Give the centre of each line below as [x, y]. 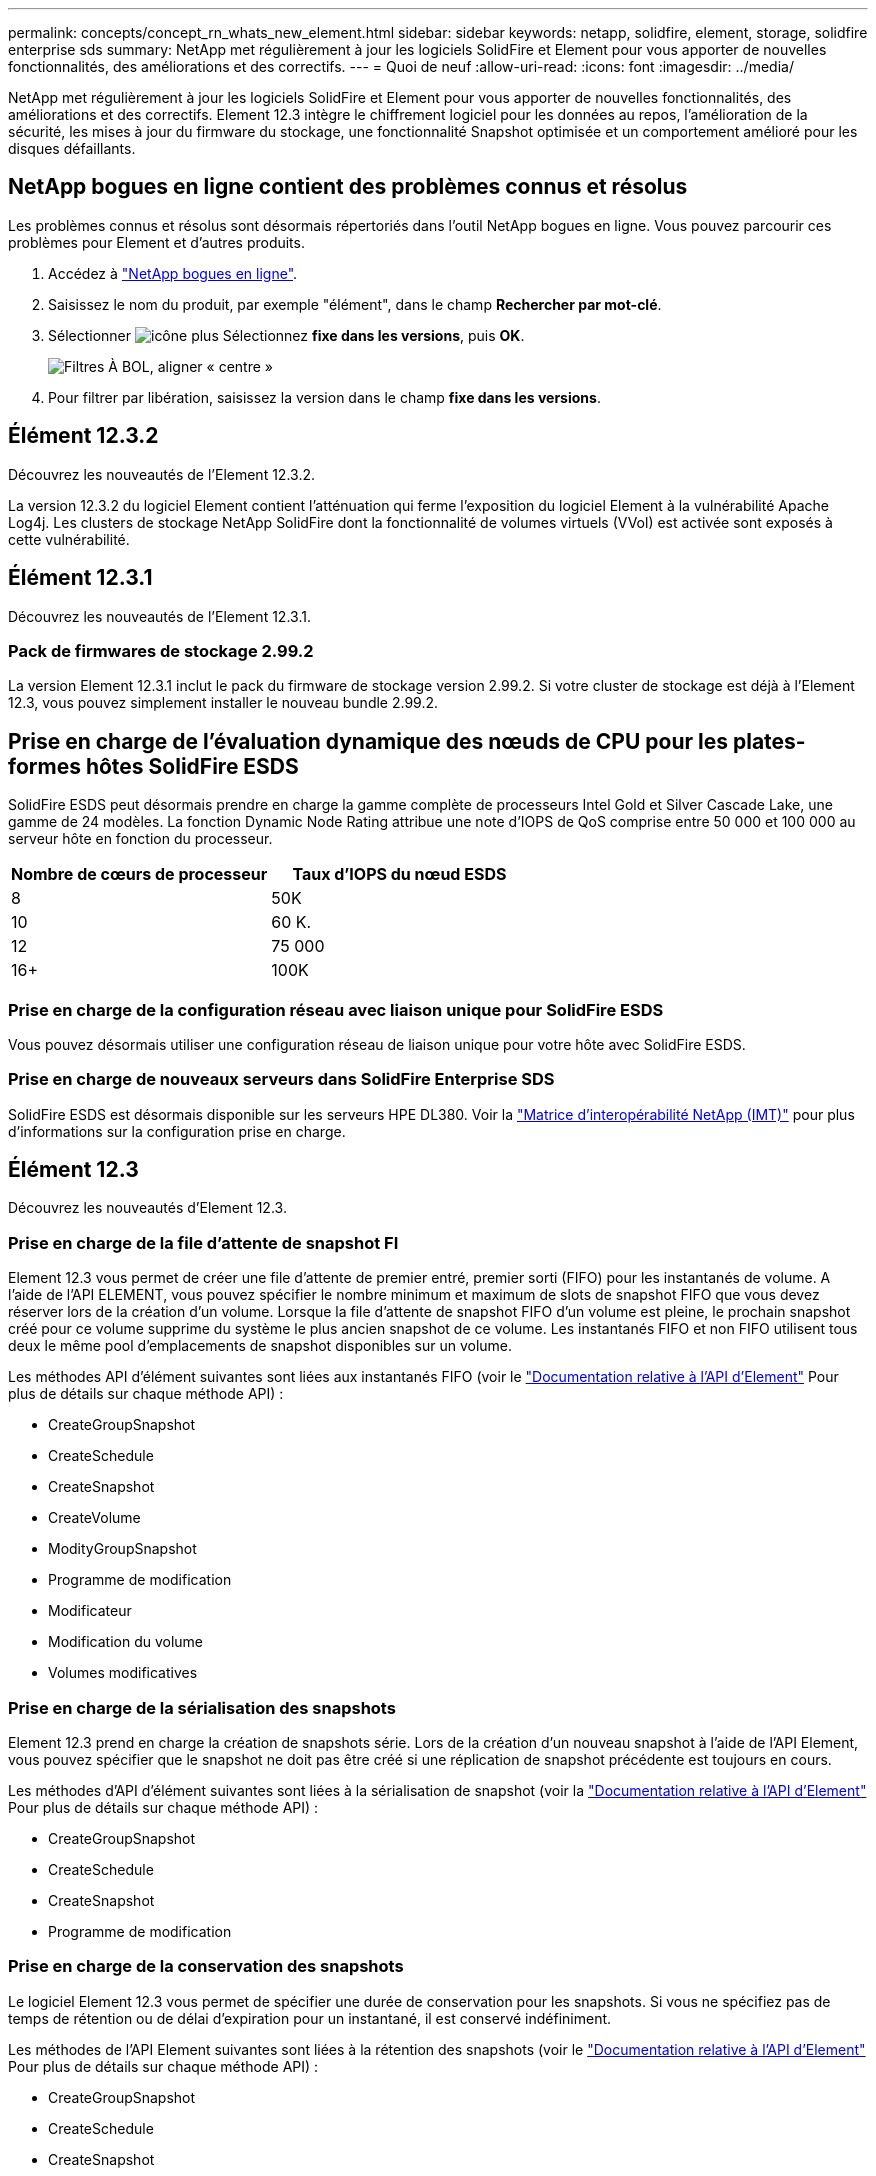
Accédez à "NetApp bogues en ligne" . [173, 273]
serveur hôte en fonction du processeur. [140, 839]
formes [44, 766]
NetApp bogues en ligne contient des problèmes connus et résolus [348, 187]
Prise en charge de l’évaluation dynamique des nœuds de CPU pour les [368, 741]
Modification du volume [126, 1642]
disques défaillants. [72, 148]
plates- [769, 741]
